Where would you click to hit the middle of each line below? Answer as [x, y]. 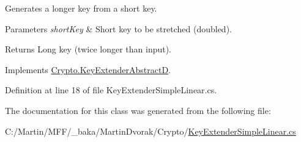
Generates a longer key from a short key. [81, 8]
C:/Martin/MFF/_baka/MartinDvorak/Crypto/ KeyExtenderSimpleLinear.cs [150, 131]
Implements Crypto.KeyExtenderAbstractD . [88, 69]
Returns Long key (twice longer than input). [88, 49]
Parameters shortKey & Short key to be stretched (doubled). [118, 28]
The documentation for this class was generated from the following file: [138, 110]
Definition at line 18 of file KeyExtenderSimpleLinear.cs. [111, 90]
